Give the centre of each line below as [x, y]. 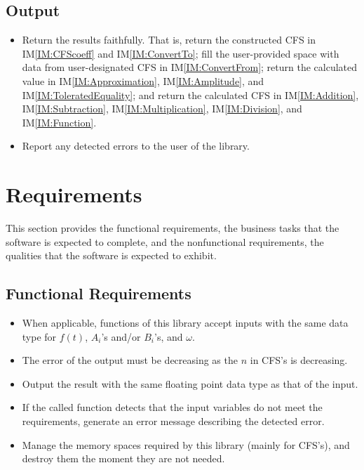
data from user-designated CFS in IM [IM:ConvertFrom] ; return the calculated [190, 67]
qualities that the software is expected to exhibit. [111, 255]
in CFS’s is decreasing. [299, 360]
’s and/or [121, 336]
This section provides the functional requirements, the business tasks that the [173, 228]
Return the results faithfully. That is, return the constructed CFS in [169, 40]
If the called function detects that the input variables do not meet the [172, 407]
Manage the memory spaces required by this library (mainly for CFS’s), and [186, 444]
